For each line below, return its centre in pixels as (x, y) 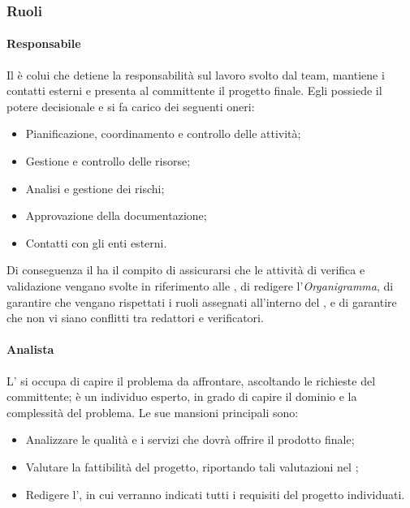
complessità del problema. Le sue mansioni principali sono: (153, 412)
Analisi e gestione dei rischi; (95, 188)
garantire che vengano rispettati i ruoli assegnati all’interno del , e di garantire (202, 301)
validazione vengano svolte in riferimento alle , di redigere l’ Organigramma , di (200, 285)
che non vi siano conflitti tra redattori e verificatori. (135, 318)
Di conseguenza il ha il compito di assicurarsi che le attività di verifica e (186, 270)
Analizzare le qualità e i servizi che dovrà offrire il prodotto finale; (190, 439)
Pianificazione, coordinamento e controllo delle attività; (163, 133)
